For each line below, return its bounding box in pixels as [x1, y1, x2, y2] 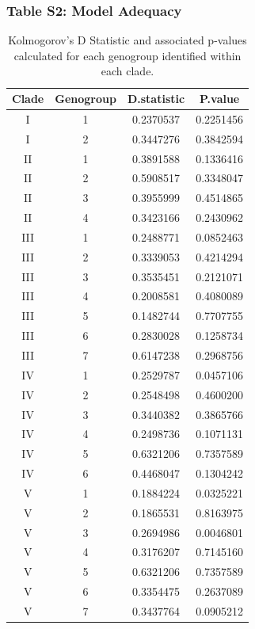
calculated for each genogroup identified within [13, 47, 242, 63]
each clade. [101, 63, 154, 79]
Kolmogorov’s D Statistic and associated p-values [8, 32, 247, 48]
